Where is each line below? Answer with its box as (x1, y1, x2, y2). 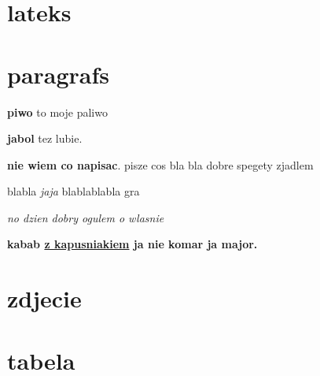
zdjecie (7, 282, 82, 315)
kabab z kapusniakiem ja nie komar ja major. (7, 236, 258, 252)
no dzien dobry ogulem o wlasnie (7, 209, 164, 225)
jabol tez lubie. (7, 130, 83, 147)
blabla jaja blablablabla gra (7, 183, 140, 199)
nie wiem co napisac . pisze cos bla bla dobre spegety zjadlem (7, 156, 314, 173)
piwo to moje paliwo (7, 103, 108, 120)
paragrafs (7, 58, 110, 90)
